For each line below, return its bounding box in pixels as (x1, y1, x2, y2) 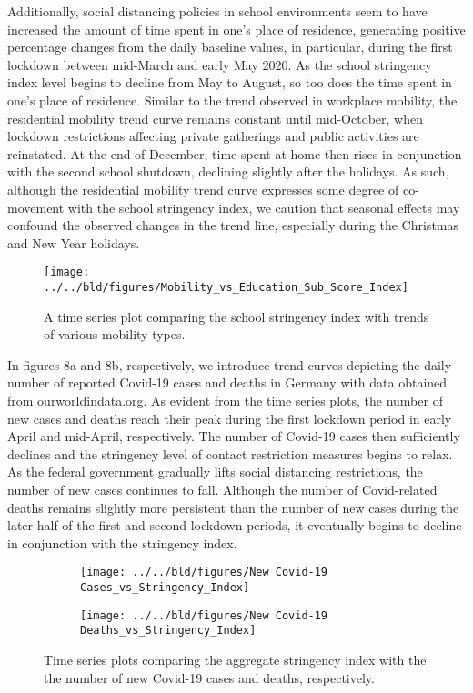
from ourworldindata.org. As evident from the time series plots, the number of (7, 391, 443, 409)
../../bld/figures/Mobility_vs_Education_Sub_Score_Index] (44, 280, 408, 294)
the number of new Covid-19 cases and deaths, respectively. (44, 668, 375, 687)
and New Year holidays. (7, 233, 140, 252)
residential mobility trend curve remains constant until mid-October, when (7, 108, 424, 127)
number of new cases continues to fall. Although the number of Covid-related (7, 479, 438, 498)
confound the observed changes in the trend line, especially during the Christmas (7, 216, 459, 235)
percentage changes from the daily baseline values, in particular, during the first (7, 37, 453, 56)
